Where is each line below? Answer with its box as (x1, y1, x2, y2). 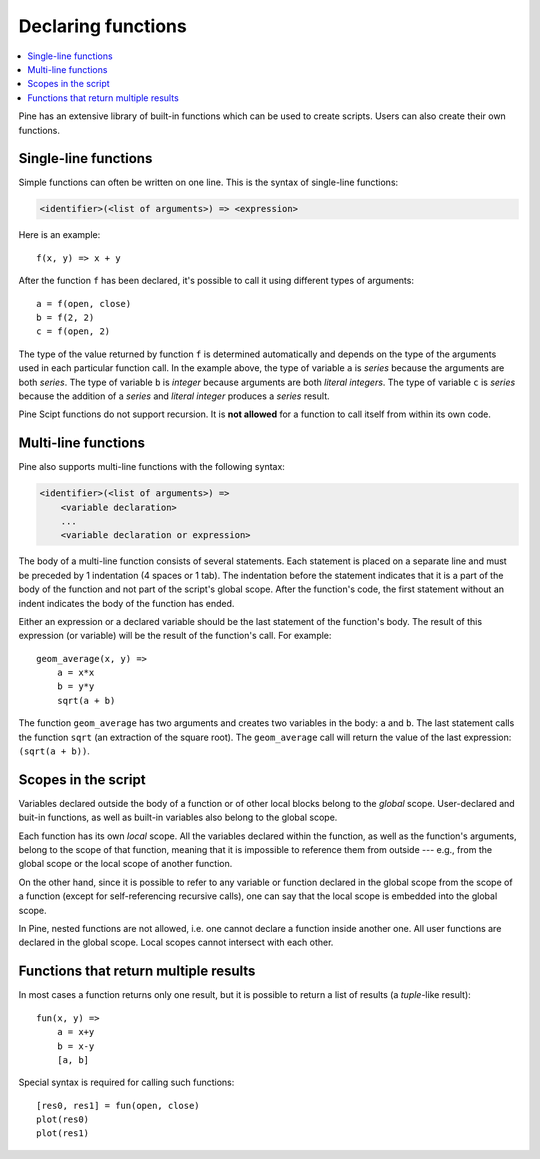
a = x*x (56, 667, 95, 679)
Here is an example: (18, 229, 101, 241)
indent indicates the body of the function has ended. (18, 597, 235, 609)
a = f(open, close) (36, 298, 132, 309)
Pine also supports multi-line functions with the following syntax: (18, 461, 285, 473)
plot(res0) (36, 1114, 90, 1125)
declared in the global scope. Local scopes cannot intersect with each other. (18, 936, 334, 949)
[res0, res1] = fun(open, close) (36, 1100, 200, 1111)
